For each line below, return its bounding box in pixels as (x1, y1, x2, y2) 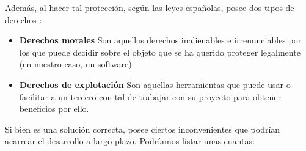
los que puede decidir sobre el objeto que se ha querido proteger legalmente (19, 45, 301, 58)
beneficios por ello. (19, 102, 89, 115)
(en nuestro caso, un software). (19, 57, 134, 70)
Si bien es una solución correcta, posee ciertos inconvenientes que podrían (5, 122, 280, 135)
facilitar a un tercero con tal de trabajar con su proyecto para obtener (19, 90, 281, 103)
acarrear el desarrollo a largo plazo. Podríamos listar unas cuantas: (5, 134, 255, 147)
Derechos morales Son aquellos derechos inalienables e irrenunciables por (19, 34, 302, 46)
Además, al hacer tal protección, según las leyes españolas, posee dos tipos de (5, 1, 294, 13)
